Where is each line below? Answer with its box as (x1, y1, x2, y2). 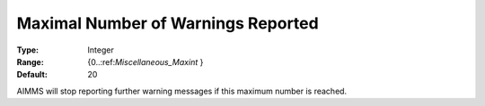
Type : (16, 45, 40, 55)
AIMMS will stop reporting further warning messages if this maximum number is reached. (16, 86, 348, 96)
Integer (87, 45, 114, 55)
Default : (16, 69, 48, 80)
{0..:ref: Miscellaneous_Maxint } (87, 56, 204, 67)
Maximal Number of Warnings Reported (16, 13, 319, 33)
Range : (16, 56, 44, 67)
